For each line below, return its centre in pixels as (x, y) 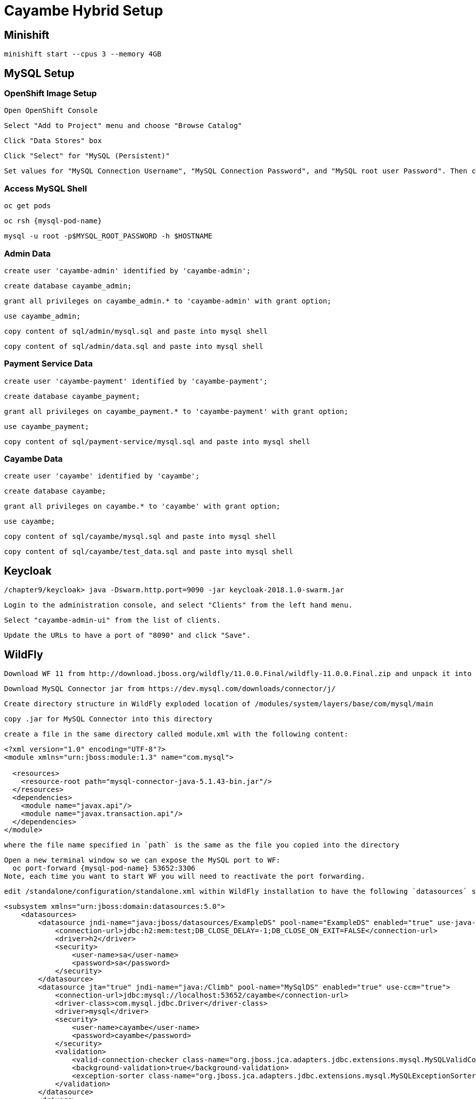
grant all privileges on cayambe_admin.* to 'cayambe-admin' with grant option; (168, 301)
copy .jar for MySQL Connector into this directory (108, 719)
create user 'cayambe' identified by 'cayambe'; (102, 476)
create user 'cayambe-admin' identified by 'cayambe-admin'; (127, 270)
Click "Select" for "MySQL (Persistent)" (87, 156)
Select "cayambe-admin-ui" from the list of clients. (112, 620)
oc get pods (27, 206)
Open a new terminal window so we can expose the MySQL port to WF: (142, 860)
